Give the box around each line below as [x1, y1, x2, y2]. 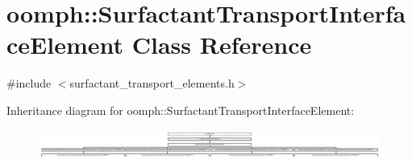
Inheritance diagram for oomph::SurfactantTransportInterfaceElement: [6, 101, 355, 118]
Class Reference [131, 28, 312, 61]
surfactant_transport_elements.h [69, 75, 235, 92]
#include [6, 75, 52, 92]
